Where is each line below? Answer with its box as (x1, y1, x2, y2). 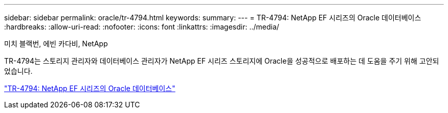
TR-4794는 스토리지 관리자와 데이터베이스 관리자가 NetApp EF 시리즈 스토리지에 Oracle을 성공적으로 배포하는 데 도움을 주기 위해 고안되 (4, 56, 439, 65)
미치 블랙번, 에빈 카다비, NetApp (4, 39, 108, 48)
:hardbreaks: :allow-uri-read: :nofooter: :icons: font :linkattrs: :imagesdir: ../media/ (4, 22, 279, 31)
